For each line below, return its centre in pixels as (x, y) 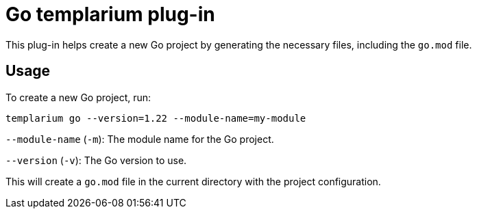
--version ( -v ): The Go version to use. (96, 160)
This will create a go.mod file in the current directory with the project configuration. (193, 181)
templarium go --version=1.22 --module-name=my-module (156, 118)
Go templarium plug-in (110, 14)
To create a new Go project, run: (78, 97)
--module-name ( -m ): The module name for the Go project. (140, 139)
